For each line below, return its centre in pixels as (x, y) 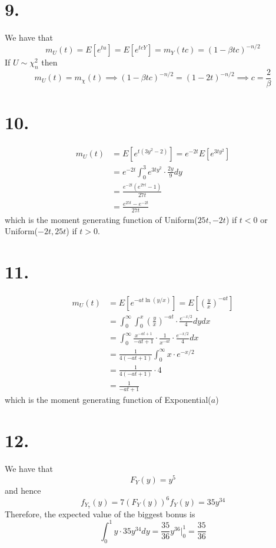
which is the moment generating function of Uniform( (101, 219)
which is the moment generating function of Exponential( (108, 400)
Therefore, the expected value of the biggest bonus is (100, 513)
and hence (23, 490)
